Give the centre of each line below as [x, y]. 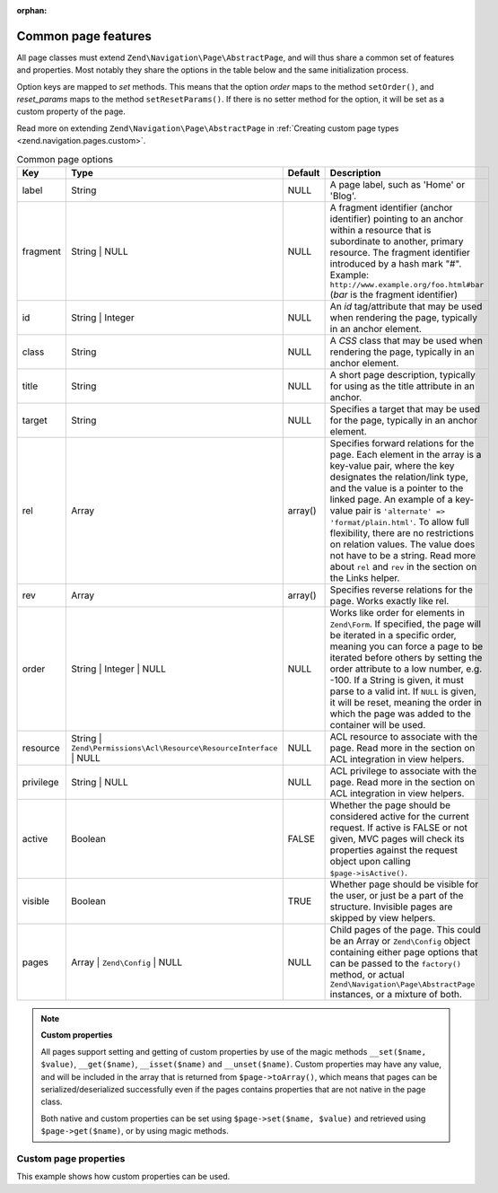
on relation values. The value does [402, 545]
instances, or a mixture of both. [396, 995]
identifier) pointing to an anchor [397, 219]
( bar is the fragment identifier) [393, 294]
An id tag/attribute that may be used [406, 307]
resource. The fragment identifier [400, 253]
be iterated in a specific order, [393, 636]
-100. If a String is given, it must [397, 680]
